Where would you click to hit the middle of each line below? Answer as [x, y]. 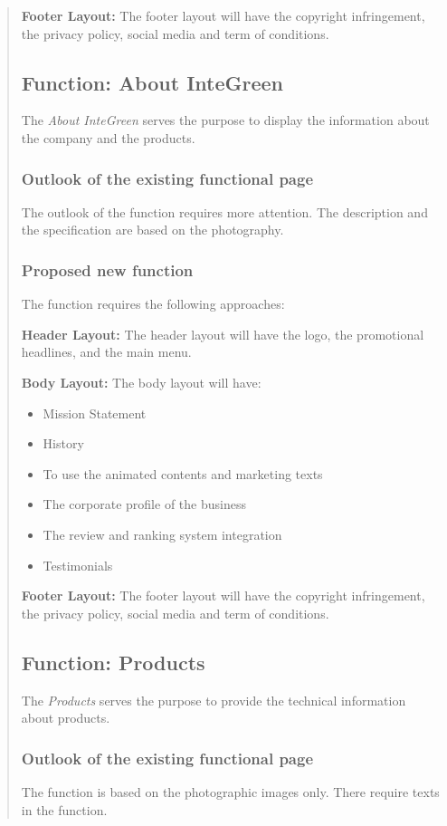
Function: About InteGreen [152, 82]
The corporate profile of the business [144, 504]
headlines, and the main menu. [106, 352]
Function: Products [113, 662]
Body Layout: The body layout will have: [141, 382]
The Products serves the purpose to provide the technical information [214, 700]
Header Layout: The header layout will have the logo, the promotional [223, 334]
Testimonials [78, 565]
